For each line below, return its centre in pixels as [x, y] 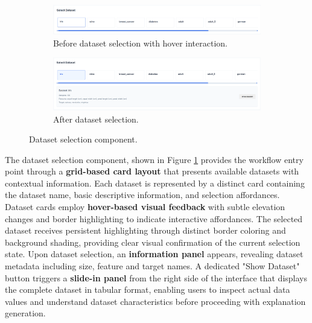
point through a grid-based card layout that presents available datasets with [152, 171]
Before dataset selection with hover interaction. [141, 43]
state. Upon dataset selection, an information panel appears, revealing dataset [154, 254]
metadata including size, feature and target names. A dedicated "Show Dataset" [152, 266]
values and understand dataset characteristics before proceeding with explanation [155, 301]
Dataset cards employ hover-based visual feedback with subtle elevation [145, 207]
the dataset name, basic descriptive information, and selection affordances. [142, 195]
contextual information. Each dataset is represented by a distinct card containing [155, 183]
